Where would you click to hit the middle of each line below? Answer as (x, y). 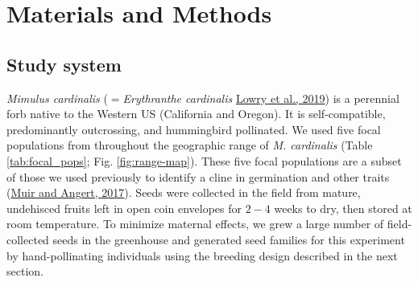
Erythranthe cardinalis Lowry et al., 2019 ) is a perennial (261, 98)
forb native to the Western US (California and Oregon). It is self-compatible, (196, 114)
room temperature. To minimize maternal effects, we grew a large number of (195, 224)
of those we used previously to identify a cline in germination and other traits (198, 176)
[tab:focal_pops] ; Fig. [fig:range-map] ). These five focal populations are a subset (204, 160)
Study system (64, 64)
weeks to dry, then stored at (343, 208)
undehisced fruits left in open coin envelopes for (124, 208)
